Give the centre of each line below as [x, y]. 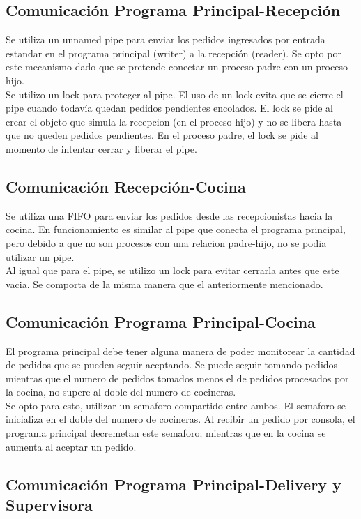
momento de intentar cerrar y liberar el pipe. [101, 148]
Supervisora [49, 505]
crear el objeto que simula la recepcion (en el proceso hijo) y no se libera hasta [174, 121]
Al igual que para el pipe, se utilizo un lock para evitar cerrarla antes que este [172, 270]
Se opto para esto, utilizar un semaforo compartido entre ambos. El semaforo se [176, 405]
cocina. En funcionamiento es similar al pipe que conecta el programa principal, [176, 229]
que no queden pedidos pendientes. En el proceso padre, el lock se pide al [162, 135]
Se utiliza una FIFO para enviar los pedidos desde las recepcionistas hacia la [169, 215]
